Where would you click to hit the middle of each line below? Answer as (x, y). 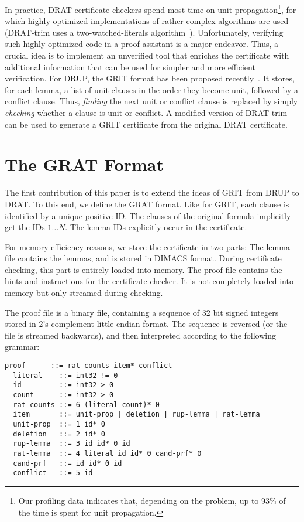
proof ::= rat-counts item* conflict (89, 366)
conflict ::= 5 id (53, 473)
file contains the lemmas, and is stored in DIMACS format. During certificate (143, 258)
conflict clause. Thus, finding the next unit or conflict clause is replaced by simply (151, 101)
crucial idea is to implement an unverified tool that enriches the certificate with (147, 55)
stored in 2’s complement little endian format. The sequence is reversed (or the (146, 324)
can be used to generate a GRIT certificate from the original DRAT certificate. (146, 124)
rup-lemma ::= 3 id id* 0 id (72, 444)
